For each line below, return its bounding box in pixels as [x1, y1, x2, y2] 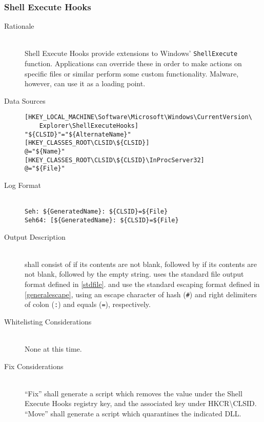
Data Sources [4, 95, 46, 106]
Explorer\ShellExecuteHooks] [39, 122, 138, 130]
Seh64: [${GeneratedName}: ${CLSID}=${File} [25, 216, 179, 224]
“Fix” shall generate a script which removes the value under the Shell [25, 388, 242, 398]
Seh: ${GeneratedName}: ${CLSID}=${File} [25, 208, 168, 216]
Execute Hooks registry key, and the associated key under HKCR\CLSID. [25, 398, 257, 409]
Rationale [4, 21, 34, 31]
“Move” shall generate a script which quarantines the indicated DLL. [25, 408, 241, 418]
